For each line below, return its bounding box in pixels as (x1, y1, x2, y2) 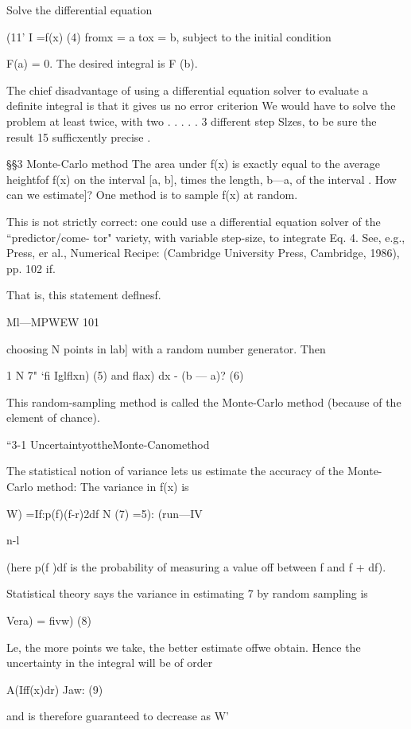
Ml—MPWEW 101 (6, 313, 100, 329)
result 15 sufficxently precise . (6, 128, 151, 145)
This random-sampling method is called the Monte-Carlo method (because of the (6, 393, 401, 410)
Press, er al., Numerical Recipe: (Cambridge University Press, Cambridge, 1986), (6, 244, 400, 261)
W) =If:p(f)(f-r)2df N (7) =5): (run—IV (6, 505, 203, 521)
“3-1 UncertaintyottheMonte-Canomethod (6, 435, 210, 452)
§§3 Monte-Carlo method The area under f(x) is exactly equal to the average (6, 155, 380, 172)
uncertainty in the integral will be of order (6, 654, 213, 671)
